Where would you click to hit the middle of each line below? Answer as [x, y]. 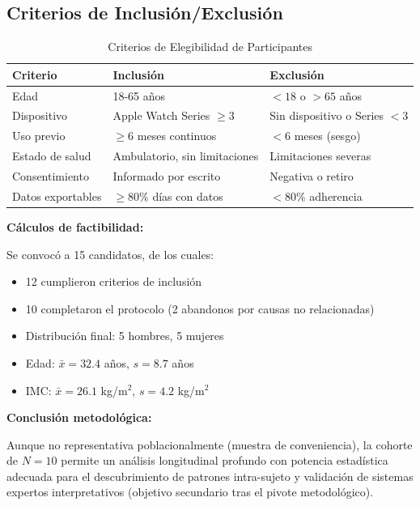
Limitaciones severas [320, 156]
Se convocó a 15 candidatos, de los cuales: [110, 254]
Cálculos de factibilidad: [75, 226]
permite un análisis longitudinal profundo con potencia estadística [225, 460]
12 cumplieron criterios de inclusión [114, 281]
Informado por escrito [167, 176]
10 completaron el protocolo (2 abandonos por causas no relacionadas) [200, 308]
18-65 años [139, 95]
